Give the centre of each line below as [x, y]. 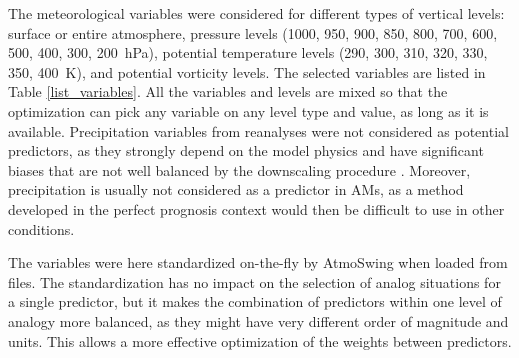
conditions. [41, 228]
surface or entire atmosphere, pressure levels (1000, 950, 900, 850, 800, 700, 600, [253, 32]
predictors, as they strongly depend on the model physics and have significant [246, 150]
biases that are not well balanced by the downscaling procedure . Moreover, [239, 169]
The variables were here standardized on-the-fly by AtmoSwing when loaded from [258, 262]
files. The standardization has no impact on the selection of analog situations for [254, 281]
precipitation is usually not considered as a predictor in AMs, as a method [236, 189]
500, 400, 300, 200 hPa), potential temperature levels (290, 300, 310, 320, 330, [248, 52]
